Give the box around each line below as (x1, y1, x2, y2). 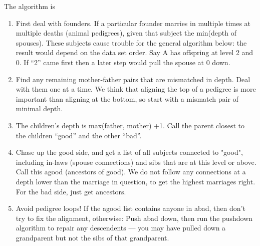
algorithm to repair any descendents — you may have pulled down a (16, 222, 226, 233)
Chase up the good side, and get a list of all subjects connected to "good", (16, 147, 243, 157)
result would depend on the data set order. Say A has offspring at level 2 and (16, 47, 253, 58)
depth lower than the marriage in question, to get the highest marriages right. (16, 176, 255, 186)
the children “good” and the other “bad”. (16, 130, 142, 140)
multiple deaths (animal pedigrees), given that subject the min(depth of (16, 28, 236, 38)
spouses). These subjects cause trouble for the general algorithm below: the (16, 37, 247, 48)
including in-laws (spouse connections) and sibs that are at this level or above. (16, 156, 256, 167)
